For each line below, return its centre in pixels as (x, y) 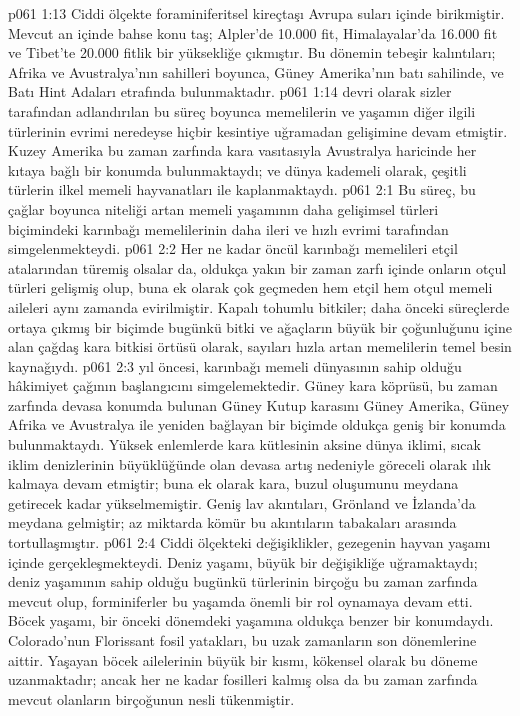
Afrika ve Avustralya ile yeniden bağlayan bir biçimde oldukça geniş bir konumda (257, 424)
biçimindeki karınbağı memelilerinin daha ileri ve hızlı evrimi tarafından (228, 228)
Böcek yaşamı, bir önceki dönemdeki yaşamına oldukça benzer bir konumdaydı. (251, 620)
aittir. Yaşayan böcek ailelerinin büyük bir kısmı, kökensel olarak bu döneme (243, 659)
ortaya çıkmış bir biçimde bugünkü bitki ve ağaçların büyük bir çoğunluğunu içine (260, 326)
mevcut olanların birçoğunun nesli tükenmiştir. (151, 698)
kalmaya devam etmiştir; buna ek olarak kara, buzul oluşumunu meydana (233, 483)
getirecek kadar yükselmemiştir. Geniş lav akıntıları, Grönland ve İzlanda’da (242, 502)
